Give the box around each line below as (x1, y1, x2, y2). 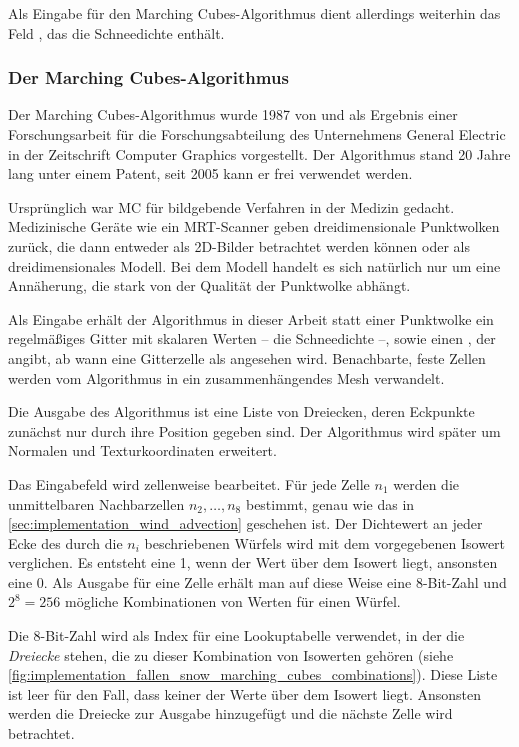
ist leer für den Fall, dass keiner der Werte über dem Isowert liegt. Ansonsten (8, 683, 482, 704)
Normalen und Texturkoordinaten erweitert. (8, 440, 277, 461)
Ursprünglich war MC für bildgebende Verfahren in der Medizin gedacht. (8, 196, 455, 217)
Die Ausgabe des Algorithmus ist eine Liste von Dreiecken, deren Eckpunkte (8, 401, 475, 422)
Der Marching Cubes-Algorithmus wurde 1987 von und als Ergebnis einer (8, 104, 458, 125)
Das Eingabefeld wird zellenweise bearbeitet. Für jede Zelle (8, 473, 370, 494)
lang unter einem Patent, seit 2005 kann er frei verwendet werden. (8, 163, 413, 184)
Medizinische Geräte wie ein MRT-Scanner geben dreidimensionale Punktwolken (8, 216, 500, 237)
